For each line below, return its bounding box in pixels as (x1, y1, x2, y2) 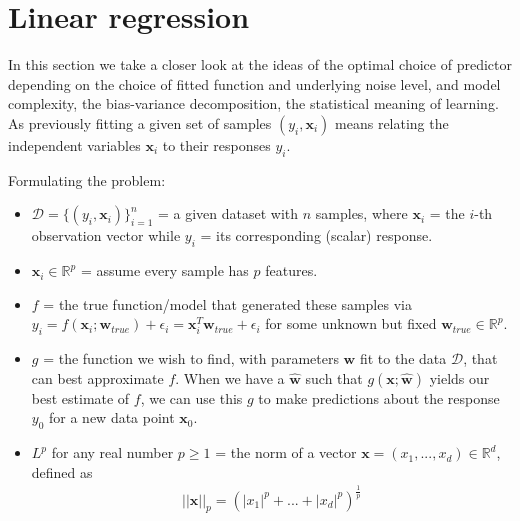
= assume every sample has (80, 260, 249, 281)
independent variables (8, 134, 141, 155)
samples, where (315, 203, 408, 224)
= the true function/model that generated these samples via (43, 293, 412, 314)
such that (305, 367, 363, 388)
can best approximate (31, 367, 164, 388)
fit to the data (359, 348, 447, 369)
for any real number (51, 442, 174, 463)
